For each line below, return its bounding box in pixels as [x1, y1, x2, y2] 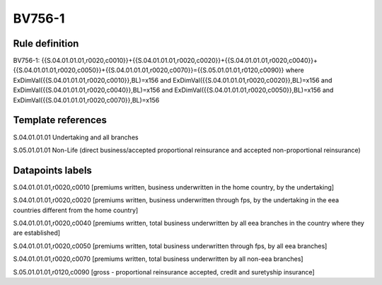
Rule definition [13, 37, 79, 50]
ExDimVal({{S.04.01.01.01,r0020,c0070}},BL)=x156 [13, 95, 160, 104]
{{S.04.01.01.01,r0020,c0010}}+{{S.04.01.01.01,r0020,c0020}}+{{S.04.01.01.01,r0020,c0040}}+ [41, 57, 318, 65]
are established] [13, 228, 60, 237]
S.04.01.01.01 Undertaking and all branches [13, 133, 139, 141]
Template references [13, 114, 108, 127]
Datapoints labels [13, 164, 92, 176]
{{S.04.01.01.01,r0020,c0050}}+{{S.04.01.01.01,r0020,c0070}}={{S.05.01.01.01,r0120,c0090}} [13, 66, 284, 74]
